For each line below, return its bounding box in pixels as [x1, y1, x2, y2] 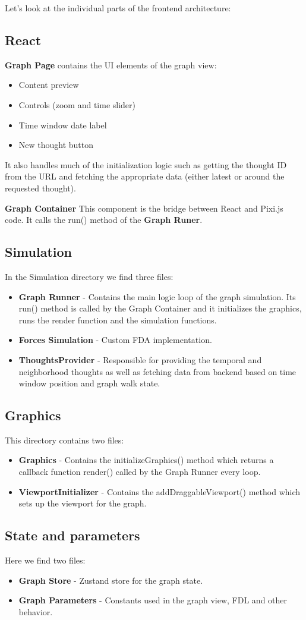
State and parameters [5, 526, 140, 545]
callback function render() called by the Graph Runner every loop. [18, 465, 261, 478]
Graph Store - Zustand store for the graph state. [18, 574, 203, 586]
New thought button [18, 139, 94, 151]
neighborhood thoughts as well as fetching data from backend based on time [18, 365, 296, 377]
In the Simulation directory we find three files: [5, 270, 173, 282]
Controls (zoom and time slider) [18, 98, 136, 111]
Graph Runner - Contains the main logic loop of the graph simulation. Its [18, 290, 296, 303]
